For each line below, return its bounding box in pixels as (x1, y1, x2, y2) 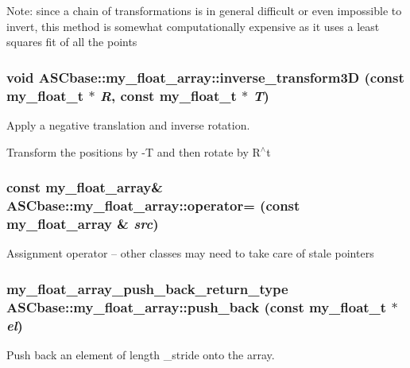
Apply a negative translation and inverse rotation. (6, 116, 250, 133)
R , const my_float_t (99, 85, 237, 105)
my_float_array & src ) (6, 213, 159, 233)
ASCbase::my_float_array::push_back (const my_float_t (6, 296, 387, 316)
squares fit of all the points (6, 33, 137, 50)
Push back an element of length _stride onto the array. (6, 346, 275, 362)
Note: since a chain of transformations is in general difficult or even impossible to (6, 2, 402, 18)
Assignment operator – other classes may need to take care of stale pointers (6, 245, 374, 261)
